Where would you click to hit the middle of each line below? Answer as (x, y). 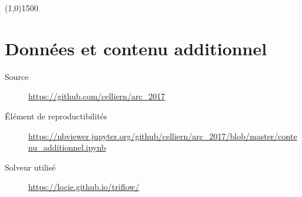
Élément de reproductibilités (56, 116)
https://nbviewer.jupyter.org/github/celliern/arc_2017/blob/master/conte (163, 136)
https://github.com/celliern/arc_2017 (97, 96)
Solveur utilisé (30, 167)
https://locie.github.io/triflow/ (84, 187)
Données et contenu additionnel (136, 48)
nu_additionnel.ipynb (67, 147)
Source (17, 76)
